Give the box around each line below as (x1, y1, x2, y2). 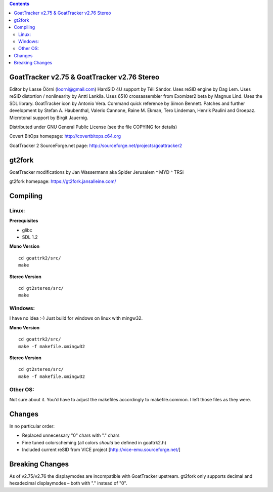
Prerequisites (9, 218, 38, 224)
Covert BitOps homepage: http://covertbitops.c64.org (9, 133, 121, 139)
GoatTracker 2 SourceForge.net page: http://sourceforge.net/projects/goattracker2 (9, 142, 183, 148)
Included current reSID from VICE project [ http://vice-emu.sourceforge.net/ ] (22, 446, 180, 453)
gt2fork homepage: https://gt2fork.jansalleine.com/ (9, 178, 116, 184)
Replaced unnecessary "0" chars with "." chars (22, 432, 120, 438)
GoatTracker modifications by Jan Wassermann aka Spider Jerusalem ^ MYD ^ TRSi (9, 169, 184, 175)
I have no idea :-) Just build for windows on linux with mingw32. (9, 315, 143, 321)
